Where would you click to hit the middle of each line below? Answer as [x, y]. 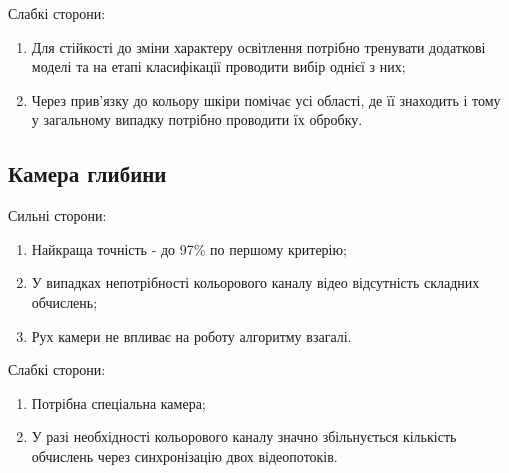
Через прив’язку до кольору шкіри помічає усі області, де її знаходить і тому [266, 99]
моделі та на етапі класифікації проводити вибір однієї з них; [218, 66]
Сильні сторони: [57, 215]
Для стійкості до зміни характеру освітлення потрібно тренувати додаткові [258, 46]
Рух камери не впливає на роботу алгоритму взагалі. [191, 335]
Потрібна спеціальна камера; [118, 402]
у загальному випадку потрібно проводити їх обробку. [197, 119]
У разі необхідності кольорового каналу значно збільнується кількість [244, 436]
